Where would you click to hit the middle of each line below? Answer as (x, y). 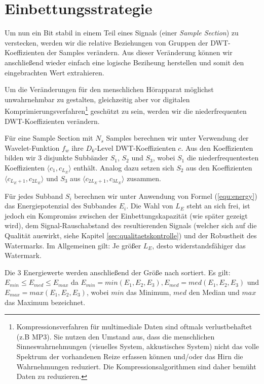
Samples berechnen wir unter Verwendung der (177, 138)
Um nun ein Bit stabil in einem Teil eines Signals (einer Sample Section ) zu (122, 33)
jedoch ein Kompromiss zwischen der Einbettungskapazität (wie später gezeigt (126, 215)
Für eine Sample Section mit (49, 138)
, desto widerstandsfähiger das (199, 245)
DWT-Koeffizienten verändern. (52, 121)
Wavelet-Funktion (32, 147)
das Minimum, (149, 292)
